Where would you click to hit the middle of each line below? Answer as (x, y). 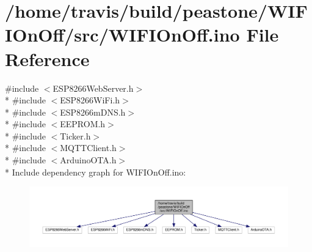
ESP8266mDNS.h (93, 112)
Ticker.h (75, 135)
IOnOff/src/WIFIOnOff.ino (122, 35)
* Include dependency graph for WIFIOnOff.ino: (96, 172)
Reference (47, 58)
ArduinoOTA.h (88, 160)
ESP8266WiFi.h (90, 100)
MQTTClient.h (88, 148)
